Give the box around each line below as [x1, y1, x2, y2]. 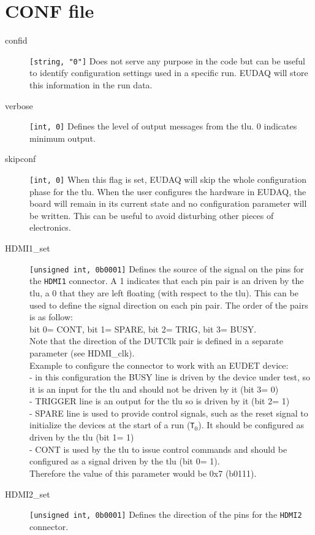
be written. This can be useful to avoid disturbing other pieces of [29, 209, 274, 221]
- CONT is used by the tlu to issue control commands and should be [29, 442, 287, 455]
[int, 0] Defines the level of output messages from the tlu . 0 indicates [29, 120, 297, 133]
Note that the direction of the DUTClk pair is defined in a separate [29, 334, 283, 347]
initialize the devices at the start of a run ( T [29, 418, 195, 431]
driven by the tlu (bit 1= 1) [29, 431, 134, 444]
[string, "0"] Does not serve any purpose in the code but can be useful [29, 54, 305, 67]
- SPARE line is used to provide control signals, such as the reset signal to [29, 406, 308, 419]
